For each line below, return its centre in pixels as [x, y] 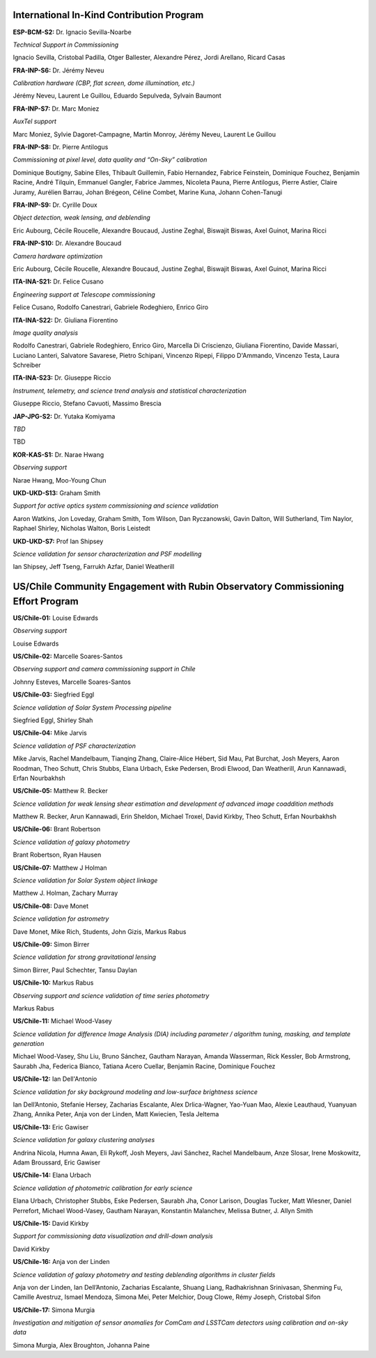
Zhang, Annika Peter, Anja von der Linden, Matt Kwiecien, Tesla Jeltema [116, 1114]
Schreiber [27, 365]
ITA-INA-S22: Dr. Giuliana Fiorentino [65, 320]
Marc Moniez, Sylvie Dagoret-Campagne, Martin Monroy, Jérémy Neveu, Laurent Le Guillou [144, 134]
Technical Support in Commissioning [66, 45]
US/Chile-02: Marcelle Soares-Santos [68, 656]
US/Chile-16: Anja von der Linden [61, 1262]
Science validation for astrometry [61, 919]
